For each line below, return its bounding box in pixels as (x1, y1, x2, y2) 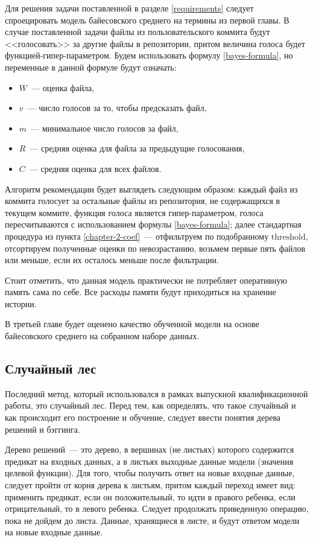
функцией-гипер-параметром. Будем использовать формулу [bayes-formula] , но (5, 49, 293, 62)
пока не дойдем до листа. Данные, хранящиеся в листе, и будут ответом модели (5, 514, 300, 526)
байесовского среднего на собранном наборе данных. (5, 330, 200, 342)
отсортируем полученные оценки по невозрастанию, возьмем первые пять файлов (5, 241, 306, 254)
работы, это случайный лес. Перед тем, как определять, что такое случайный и (5, 399, 296, 412)
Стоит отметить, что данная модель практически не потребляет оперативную (5, 273, 287, 286)
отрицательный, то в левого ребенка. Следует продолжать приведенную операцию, (5, 502, 309, 515)
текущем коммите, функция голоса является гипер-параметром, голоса (5, 206, 264, 218)
